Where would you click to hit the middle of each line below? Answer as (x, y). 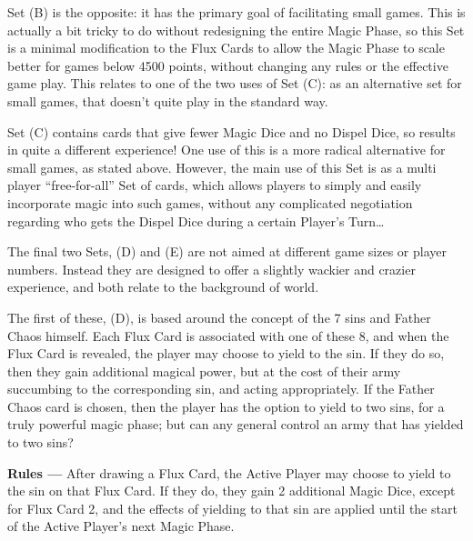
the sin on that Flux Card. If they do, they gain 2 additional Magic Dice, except (231, 491)
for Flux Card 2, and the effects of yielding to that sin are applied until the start (232, 508)
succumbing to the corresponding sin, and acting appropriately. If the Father (221, 389)
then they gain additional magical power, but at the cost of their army (204, 371)
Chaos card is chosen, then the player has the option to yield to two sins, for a (226, 406)
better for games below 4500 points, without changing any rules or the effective (228, 65)
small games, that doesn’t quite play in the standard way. (168, 100)
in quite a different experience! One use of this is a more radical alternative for (226, 150)
